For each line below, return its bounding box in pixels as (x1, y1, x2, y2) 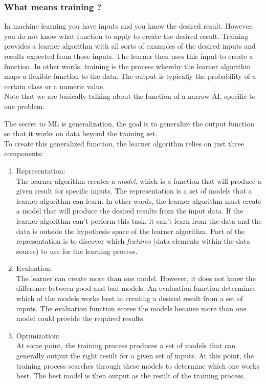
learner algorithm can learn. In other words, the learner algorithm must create (16, 195, 262, 206)
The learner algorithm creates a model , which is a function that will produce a (16, 175, 261, 186)
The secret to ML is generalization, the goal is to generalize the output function (4, 118, 254, 129)
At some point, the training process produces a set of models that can (16, 340, 236, 351)
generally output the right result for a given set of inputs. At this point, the (16, 350, 254, 361)
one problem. (4, 100, 45, 111)
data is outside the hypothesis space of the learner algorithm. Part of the (16, 225, 245, 236)
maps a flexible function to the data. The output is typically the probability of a (4, 71, 256, 81)
